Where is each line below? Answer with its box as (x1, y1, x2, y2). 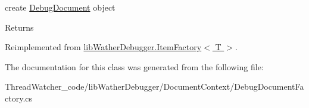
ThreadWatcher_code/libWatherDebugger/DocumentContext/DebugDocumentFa (5, 80, 304, 93)
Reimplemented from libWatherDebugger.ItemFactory (5, 41, 202, 53)
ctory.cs (5, 91, 33, 104)
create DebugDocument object (5, 1, 116, 13)
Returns (5, 21, 34, 33)
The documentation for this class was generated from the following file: (5, 60, 264, 73)
